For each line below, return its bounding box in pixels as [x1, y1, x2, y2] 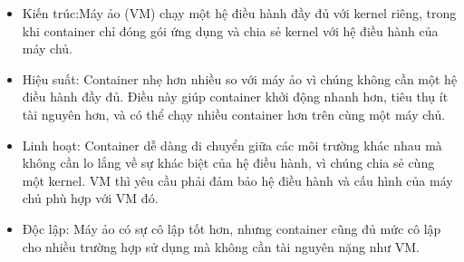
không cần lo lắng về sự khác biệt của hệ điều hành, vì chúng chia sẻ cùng [22, 153, 435, 172]
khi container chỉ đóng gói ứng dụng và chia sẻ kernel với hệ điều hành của [22, 21, 439, 40]
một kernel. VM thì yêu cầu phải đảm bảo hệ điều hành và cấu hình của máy [22, 170, 453, 189]
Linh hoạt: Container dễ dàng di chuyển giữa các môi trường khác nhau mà [22, 135, 442, 154]
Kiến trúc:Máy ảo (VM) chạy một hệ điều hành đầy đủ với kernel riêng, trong [22, 4, 457, 22]
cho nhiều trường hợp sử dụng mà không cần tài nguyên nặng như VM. [22, 237, 420, 256]
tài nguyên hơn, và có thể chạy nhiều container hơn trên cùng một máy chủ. [22, 104, 446, 123]
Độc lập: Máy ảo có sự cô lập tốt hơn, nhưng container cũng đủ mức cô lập [22, 218, 441, 238]
